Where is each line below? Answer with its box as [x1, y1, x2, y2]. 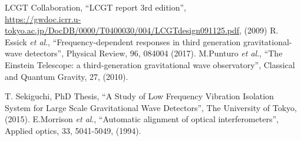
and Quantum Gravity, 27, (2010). [5, 70, 128, 82]
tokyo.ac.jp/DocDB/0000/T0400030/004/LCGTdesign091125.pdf [5, 24, 240, 36]
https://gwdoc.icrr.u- [5, 12, 81, 25]
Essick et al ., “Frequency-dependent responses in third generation [5, 35, 241, 48]
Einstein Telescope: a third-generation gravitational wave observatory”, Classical [5, 58, 295, 70]
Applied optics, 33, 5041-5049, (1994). [5, 124, 141, 136]
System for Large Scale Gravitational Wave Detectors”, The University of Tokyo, [5, 101, 297, 113]
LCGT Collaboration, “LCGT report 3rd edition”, [5, 1, 186, 13]
